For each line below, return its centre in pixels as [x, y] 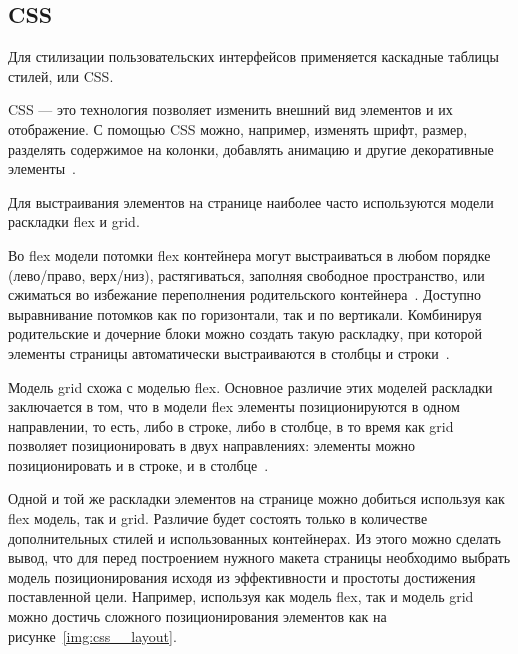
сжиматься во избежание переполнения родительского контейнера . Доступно [245, 294]
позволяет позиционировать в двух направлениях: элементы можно [212, 445]
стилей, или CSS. [61, 75]
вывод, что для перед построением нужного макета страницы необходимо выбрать [259, 557]
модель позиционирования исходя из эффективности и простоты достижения [242, 576]
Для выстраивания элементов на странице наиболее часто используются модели [251, 201]
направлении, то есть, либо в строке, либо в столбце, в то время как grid [231, 425]
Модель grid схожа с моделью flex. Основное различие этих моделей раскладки [250, 386]
